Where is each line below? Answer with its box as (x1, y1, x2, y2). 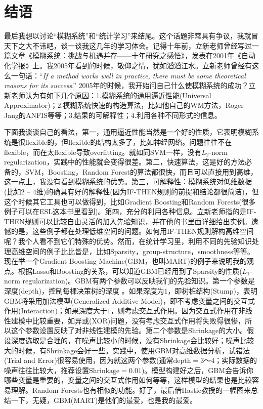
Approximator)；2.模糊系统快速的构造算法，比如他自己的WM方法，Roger (4, 100, 244, 110)
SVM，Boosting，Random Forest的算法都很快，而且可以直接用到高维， (25, 166, 257, 177)
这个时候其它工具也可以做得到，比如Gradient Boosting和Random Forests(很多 (4, 196, 256, 207)
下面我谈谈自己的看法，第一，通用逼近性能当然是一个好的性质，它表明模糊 (4, 127, 252, 137)
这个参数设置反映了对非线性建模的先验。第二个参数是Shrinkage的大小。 (11, 325, 247, 336)
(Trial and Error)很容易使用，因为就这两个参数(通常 (4, 355, 173, 365)
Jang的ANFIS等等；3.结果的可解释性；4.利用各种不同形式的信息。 (4, 109, 222, 120)
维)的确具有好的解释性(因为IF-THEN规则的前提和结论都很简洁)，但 (36, 186, 259, 197)
